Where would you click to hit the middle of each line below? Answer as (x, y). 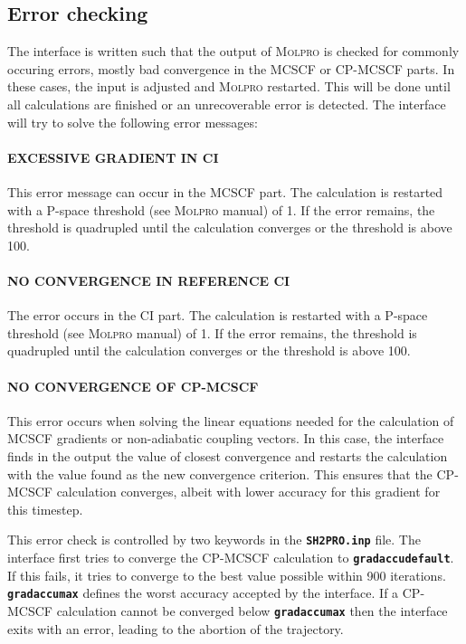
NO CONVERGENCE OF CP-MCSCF (133, 386)
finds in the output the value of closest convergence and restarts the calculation (228, 455)
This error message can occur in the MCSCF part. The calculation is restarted (225, 191)
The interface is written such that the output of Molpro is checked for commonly (233, 51)
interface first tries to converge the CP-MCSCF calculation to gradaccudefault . (231, 557)
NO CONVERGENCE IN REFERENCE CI (149, 280)
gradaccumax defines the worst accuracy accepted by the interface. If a (203, 593)
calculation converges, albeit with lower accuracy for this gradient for (248, 492)
